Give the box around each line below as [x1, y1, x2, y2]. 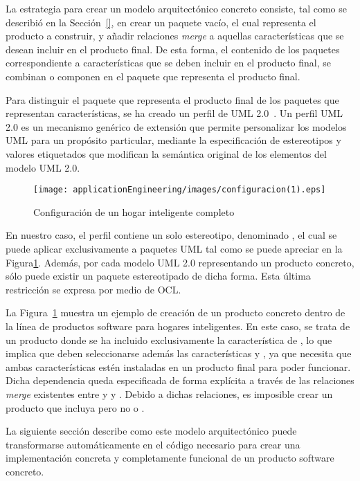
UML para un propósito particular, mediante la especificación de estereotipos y [6, 133, 341, 147]
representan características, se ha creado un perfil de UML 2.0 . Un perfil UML [6, 106, 343, 120]
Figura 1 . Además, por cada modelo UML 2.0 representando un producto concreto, [6, 255, 354, 269]
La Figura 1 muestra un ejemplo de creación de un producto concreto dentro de [6, 305, 345, 320]
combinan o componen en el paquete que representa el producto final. [6, 69, 300, 83]
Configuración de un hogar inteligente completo [33, 204, 235, 219]
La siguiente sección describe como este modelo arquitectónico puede [6, 424, 297, 438]
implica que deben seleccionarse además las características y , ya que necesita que [6, 346, 352, 361]
